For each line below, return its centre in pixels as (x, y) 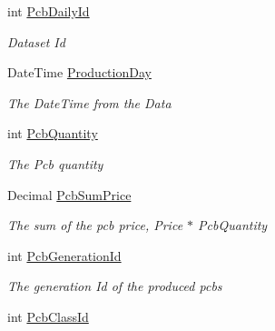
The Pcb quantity (55, 163)
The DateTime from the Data (89, 102)
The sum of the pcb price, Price (95, 225)
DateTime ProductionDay (79, 72)
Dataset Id (36, 41)
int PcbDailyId (49, 11)
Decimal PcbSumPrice (69, 194)
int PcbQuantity (53, 133)
